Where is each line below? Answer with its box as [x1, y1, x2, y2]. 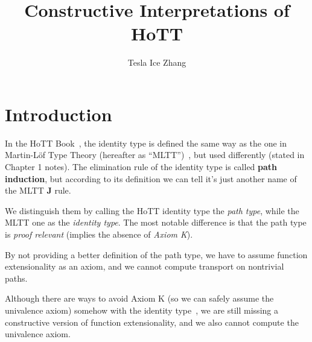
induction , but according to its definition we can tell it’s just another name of [5, 172, 297, 185]
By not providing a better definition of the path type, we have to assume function [5, 248, 308, 261]
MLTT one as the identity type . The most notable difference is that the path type [5, 216, 307, 229]
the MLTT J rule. [5, 184, 71, 197]
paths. [5, 271, 28, 284]
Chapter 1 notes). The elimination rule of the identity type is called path [5, 160, 278, 173]
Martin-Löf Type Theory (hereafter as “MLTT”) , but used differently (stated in [5, 148, 305, 161]
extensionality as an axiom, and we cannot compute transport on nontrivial [5, 260, 284, 273]
